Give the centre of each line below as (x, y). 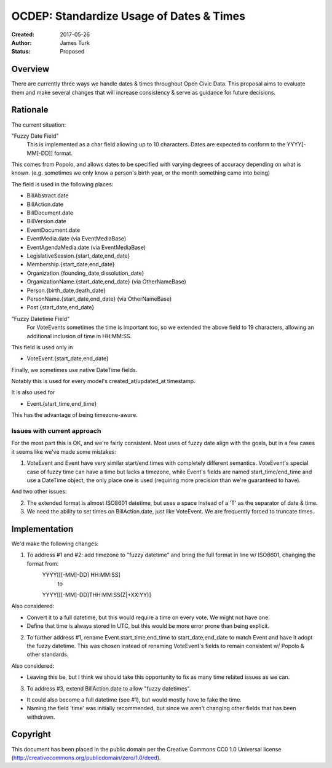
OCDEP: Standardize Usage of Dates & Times (128, 16)
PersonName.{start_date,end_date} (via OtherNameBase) (99, 299)
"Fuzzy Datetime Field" (41, 319)
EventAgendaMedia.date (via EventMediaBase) (86, 247)
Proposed (72, 52)
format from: (43, 563)
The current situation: (39, 125)
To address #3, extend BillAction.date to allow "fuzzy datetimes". (109, 688)
